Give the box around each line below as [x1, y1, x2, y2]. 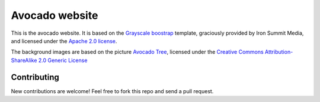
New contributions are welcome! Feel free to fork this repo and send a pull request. [11, 87, 214, 94]
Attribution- [264, 48, 293, 55]
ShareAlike [11, 57, 37, 64]
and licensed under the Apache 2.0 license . [11, 37, 117, 44]
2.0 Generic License [38, 57, 88, 64]
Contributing [11, 72, 59, 82]
